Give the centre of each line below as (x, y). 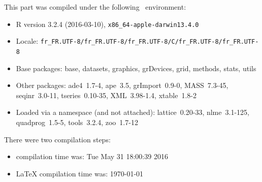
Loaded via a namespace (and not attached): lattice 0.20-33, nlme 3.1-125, (133, 112)
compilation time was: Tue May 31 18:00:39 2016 (92, 156)
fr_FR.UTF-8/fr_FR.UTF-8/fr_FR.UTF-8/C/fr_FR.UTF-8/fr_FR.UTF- (150, 42)
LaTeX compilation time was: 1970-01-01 (80, 173)
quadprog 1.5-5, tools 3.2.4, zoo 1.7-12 (77, 122)
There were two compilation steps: (57, 139)
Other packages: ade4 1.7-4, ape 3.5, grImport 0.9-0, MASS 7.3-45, (122, 85)
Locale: (27, 41)
